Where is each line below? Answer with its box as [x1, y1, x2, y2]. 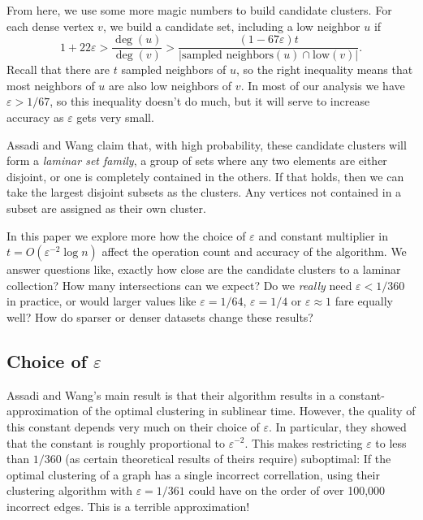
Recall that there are [6, 61, 110, 78]
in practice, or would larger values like [6, 292, 196, 310]
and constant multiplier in [258, 227, 388, 244]
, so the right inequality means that [236, 61, 413, 78]
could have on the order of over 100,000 [188, 482, 386, 499]
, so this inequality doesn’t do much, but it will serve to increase [50, 93, 370, 110]
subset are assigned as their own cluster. [6, 200, 206, 216]
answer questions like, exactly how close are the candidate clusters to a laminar [6, 261, 401, 278]
